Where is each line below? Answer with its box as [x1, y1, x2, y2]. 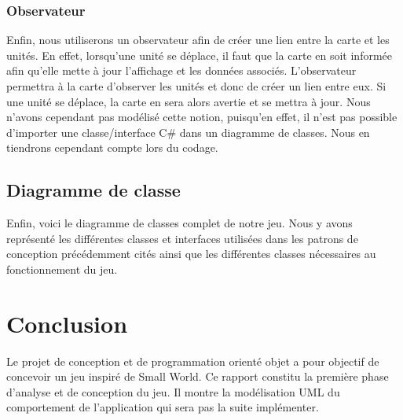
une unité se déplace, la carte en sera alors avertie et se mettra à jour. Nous [6, 93, 371, 109]
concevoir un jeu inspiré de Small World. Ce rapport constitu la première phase [6, 368, 389, 385]
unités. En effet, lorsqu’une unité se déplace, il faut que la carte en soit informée [6, 46, 392, 63]
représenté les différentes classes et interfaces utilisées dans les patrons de [6, 230, 358, 246]
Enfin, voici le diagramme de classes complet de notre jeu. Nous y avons [6, 215, 353, 231]
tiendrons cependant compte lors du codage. [6, 139, 218, 156]
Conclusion [6, 307, 128, 339]
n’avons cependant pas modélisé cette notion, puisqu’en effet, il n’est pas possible [6, 109, 398, 125]
